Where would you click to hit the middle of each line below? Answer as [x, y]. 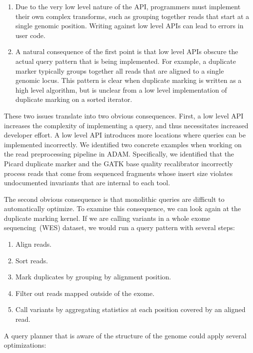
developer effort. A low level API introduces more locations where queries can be [125, 135]
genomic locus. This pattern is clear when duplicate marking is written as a [128, 80]
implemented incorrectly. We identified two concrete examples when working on [123, 144]
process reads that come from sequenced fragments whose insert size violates [118, 173]
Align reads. [33, 244]
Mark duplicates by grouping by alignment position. [93, 277]
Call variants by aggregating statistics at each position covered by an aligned [130, 309]
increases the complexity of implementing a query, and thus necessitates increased [126, 125]
